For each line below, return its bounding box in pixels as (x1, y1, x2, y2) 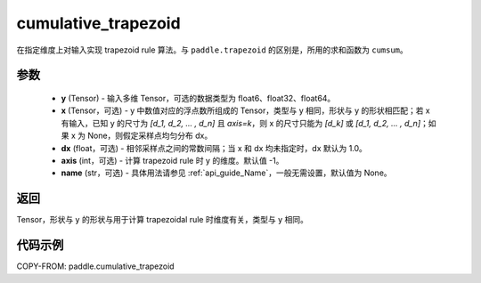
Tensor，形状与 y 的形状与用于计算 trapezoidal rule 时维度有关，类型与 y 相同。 (16, 214, 309, 225)
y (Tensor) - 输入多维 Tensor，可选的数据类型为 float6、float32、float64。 (61, 93, 336, 103)
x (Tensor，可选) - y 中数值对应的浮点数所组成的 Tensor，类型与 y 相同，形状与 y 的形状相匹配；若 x (61, 105, 431, 116)
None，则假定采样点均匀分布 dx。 (87, 130, 213, 141)
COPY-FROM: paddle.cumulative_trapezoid (16, 261, 175, 271)
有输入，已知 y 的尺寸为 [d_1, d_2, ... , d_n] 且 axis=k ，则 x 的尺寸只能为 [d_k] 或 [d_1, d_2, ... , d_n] (61, 117, 421, 128)
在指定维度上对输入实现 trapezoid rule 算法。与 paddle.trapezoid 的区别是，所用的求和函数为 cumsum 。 (16, 44, 409, 55)
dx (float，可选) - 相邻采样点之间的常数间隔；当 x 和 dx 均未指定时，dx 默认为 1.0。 (61, 142, 367, 153)
